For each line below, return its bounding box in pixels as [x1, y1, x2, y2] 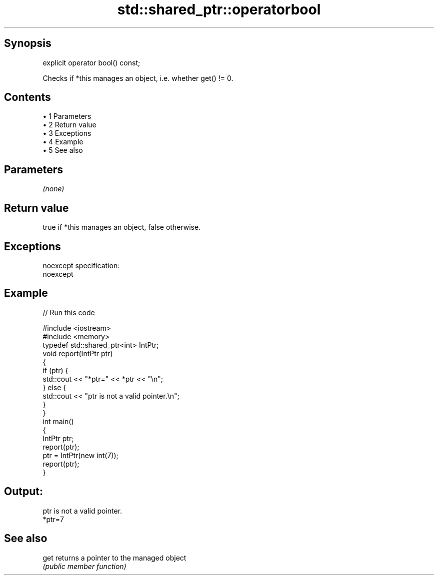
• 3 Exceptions [42, 129, 91, 138]
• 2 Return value [42, 120, 96, 129]
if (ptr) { [42, 366, 68, 375]
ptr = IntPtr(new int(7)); [42, 451, 118, 460]
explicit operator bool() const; [42, 58, 140, 67]
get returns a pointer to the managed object [42, 553, 186, 562]
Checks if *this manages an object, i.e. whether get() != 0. [42, 73, 233, 82]
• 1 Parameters [42, 112, 91, 121]
